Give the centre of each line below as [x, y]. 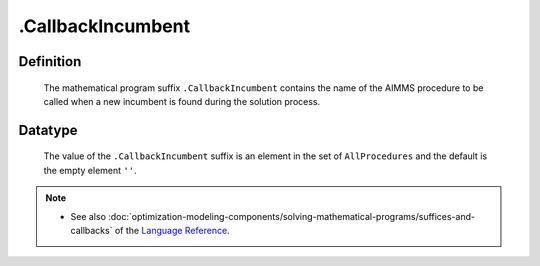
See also [88, 216]
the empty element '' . [90, 170]
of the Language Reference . [172, 230]
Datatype [48, 130]
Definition [50, 61]
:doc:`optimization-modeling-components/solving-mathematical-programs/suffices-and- [292, 216]
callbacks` [91, 230]
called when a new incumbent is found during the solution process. [182, 101]
